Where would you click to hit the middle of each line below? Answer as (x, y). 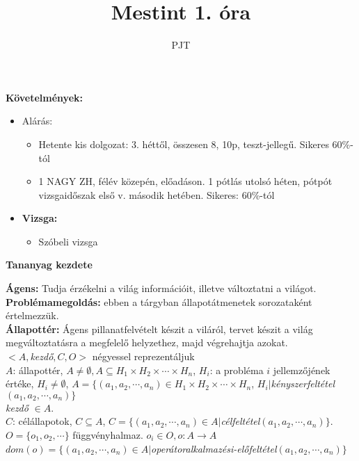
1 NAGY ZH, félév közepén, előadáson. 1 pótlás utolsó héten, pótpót (185, 181)
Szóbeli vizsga (68, 241)
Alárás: (37, 121)
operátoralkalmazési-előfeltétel (214, 448)
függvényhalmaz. (108, 435)
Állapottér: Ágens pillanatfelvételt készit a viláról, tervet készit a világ (159, 329)
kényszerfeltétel (303, 383)
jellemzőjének (302, 370)
